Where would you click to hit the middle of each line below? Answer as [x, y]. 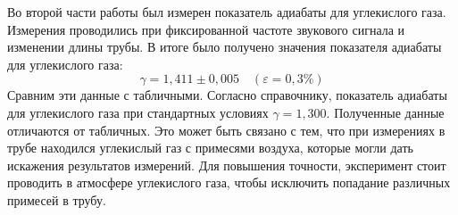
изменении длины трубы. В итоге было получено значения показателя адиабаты [225, 47]
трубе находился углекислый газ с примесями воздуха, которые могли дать [210, 148]
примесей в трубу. [57, 199]
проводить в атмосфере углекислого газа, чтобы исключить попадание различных [229, 182]
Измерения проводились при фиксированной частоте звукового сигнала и [206, 29]
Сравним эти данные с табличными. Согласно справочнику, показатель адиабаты [227, 95]
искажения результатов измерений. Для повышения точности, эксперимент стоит [227, 165]
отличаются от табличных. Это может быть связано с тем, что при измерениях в [226, 130]
